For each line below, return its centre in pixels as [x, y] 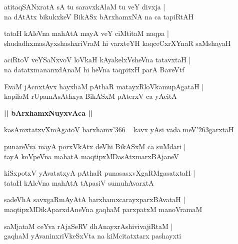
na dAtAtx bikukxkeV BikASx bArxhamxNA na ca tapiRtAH [99, 16]
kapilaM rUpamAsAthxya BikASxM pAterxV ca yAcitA [90, 96]
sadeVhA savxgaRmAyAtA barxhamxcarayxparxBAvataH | [95, 199]
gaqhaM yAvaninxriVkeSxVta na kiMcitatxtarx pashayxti [93, 236]
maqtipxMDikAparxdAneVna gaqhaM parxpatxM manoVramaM [103, 209]
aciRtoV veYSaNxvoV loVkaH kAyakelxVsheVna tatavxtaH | [97, 60]
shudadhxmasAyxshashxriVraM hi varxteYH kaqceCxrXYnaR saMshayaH [117, 43]
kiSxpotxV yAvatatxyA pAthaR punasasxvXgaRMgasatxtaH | [100, 173]
